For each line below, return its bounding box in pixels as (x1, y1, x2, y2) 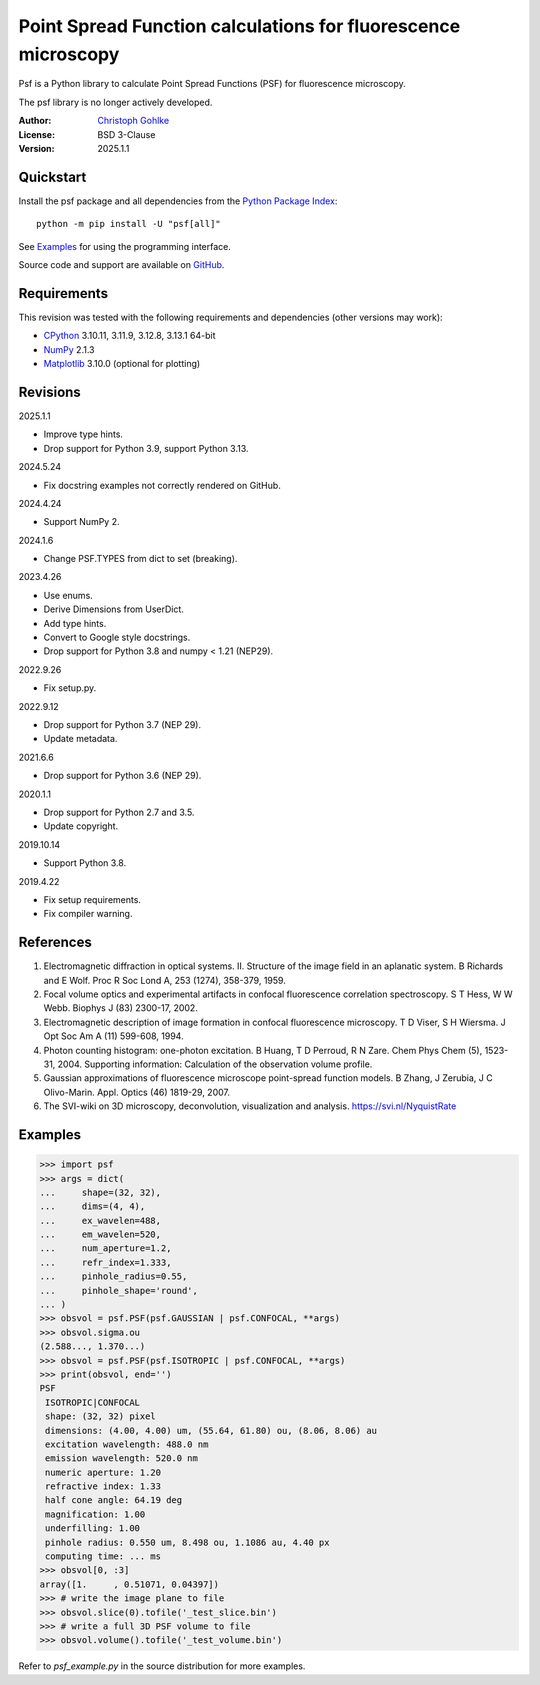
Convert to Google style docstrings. (43, 631, 191, 644)
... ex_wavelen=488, (39, 1215, 162, 1226)
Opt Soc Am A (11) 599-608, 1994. (43, 1030, 184, 1042)
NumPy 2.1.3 (43, 343, 95, 355)
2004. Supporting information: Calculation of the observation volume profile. (57, 1058, 373, 1070)
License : (18, 128, 55, 140)
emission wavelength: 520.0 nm (45, 1453, 199, 1464)
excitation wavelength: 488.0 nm (45, 1438, 209, 1450)
